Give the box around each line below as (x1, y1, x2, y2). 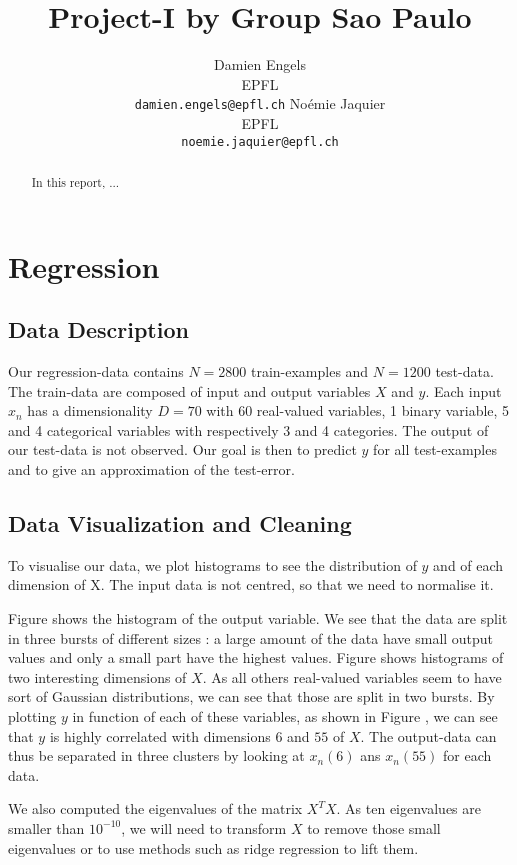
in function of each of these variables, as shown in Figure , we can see (72, 705, 498, 726)
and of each (433, 554, 504, 575)
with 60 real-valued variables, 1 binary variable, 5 (206, 400, 510, 421)
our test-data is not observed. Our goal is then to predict (8, 439, 357, 460)
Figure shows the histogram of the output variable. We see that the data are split (8, 608, 508, 629)
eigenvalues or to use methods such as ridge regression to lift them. (8, 837, 419, 858)
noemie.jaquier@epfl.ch (181, 134, 339, 149)
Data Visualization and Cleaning (8, 508, 352, 539)
